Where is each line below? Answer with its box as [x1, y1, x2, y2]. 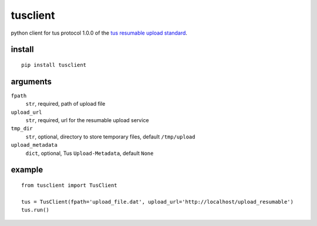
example [11, 165, 43, 175]
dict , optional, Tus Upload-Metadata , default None [25, 150, 154, 157]
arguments [11, 76, 52, 86]
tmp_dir [11, 125, 33, 132]
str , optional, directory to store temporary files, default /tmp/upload [25, 133, 195, 140]
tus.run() [21, 207, 49, 214]
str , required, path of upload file [25, 100, 106, 107]
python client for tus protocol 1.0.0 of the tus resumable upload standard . [11, 29, 188, 36]
